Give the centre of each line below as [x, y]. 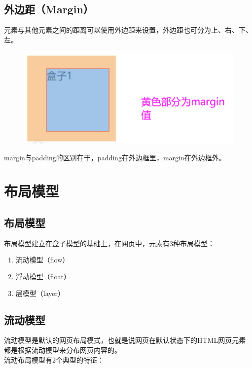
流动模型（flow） [42, 260]
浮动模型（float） [43, 276]
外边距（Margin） [49, 9]
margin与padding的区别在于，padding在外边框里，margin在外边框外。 [115, 157]
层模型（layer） [40, 293]
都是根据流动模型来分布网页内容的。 [63, 350]
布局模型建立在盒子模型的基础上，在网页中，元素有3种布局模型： [109, 243]
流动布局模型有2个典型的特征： [54, 359]
